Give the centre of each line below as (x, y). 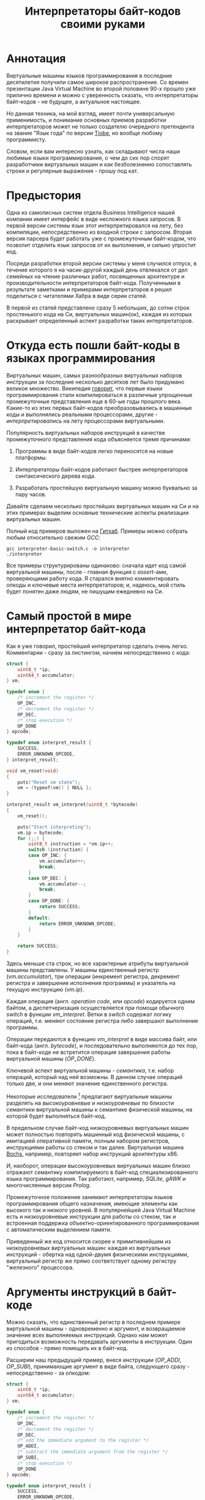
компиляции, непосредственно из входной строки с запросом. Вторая (99, 232)
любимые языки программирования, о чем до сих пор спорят (88, 158)
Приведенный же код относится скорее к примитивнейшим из (89, 1241)
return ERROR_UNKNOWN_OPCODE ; (77, 924)
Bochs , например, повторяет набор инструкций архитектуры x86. (92, 1154)
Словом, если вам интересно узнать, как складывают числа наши (93, 151)
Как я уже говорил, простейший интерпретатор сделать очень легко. (97, 646)
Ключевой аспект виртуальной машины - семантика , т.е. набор (90, 1071)
